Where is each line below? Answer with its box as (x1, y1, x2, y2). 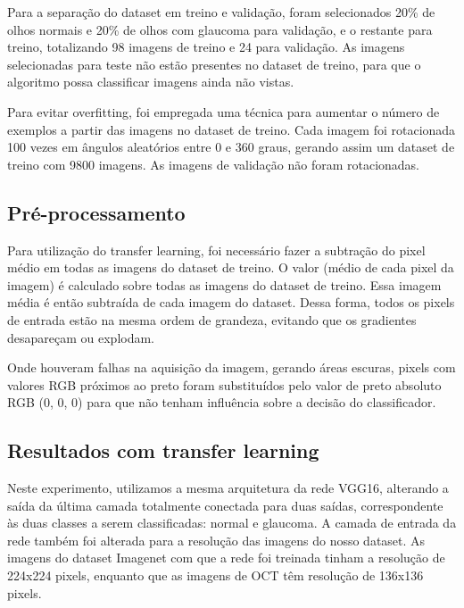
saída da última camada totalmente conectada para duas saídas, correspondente (7, 496, 443, 514)
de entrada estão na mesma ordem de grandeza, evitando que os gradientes (7, 310, 417, 329)
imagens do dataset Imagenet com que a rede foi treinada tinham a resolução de (7, 548, 445, 567)
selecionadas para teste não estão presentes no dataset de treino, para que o (7, 54, 421, 73)
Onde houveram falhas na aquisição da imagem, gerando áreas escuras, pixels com (7, 358, 456, 377)
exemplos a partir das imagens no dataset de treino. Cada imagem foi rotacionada (7, 120, 456, 138)
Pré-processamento (7, 198, 186, 226)
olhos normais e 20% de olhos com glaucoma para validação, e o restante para (7, 20, 433, 38)
